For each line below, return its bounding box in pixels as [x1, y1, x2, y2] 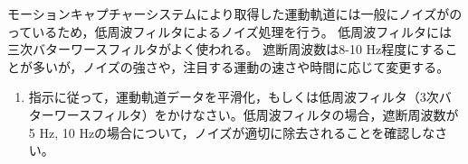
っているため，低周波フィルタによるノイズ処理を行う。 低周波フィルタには [7, 22, 453, 41]
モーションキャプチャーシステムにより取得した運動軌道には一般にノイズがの [7, 5, 463, 23]
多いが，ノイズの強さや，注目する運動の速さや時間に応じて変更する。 [32, 57, 450, 76]
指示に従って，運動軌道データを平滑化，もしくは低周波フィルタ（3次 [28, 87, 439, 106]
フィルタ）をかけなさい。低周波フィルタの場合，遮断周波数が [91, 105, 459, 123]
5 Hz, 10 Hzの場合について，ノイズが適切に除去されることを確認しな [28, 123, 435, 141]
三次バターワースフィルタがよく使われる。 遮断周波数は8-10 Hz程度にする [7, 40, 445, 59]
